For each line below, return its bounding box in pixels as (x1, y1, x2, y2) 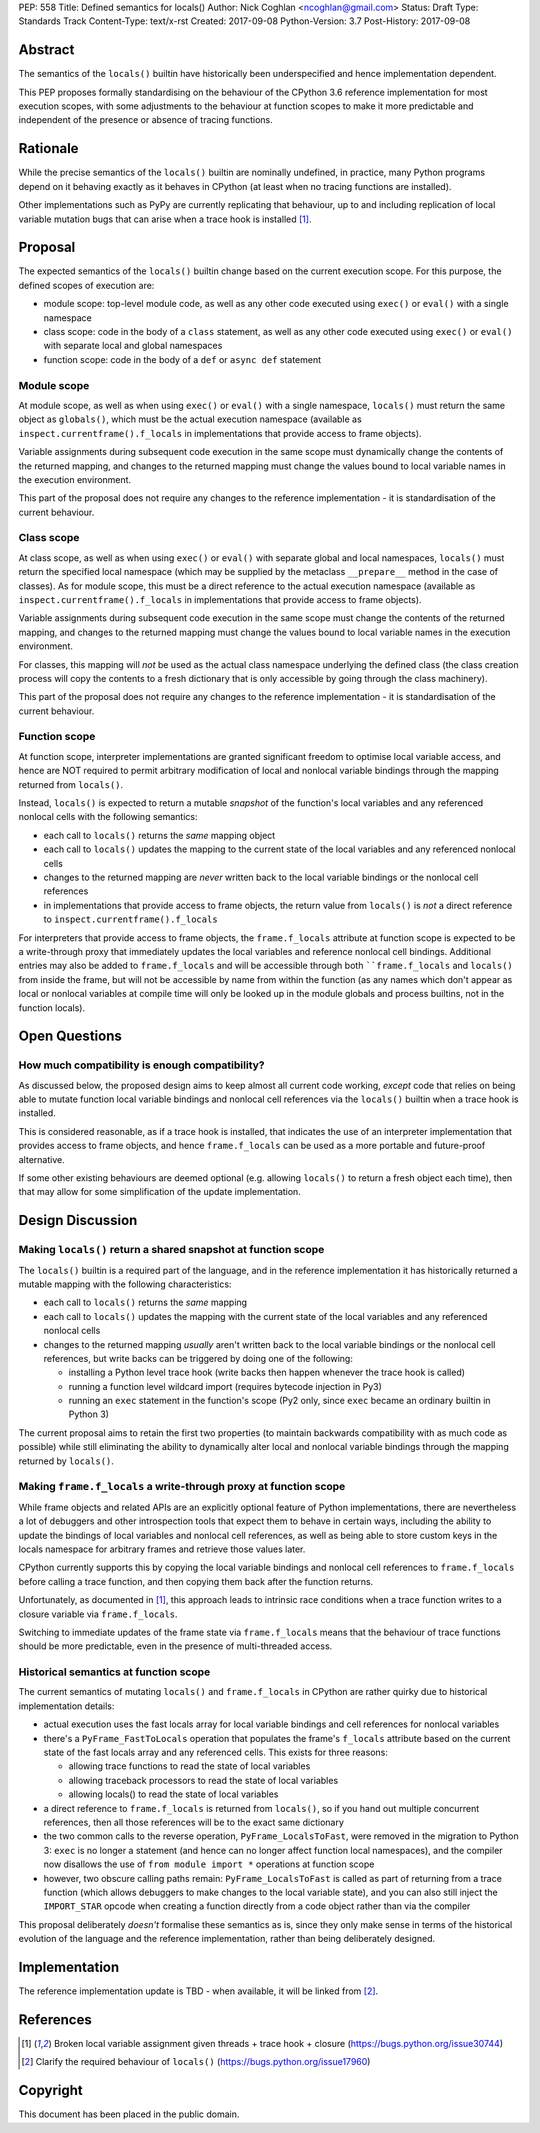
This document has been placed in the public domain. (18, 2108, 240, 2120)
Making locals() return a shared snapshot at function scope (18, 1243, 325, 1257)
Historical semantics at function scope (18, 1665, 211, 1679)
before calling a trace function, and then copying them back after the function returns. (18, 1575, 374, 1587)
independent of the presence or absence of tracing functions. (18, 114, 274, 126)
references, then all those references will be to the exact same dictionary (43, 1816, 345, 1828)
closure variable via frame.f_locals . (18, 1608, 179, 1620)
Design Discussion (18, 1212, 138, 1229)
